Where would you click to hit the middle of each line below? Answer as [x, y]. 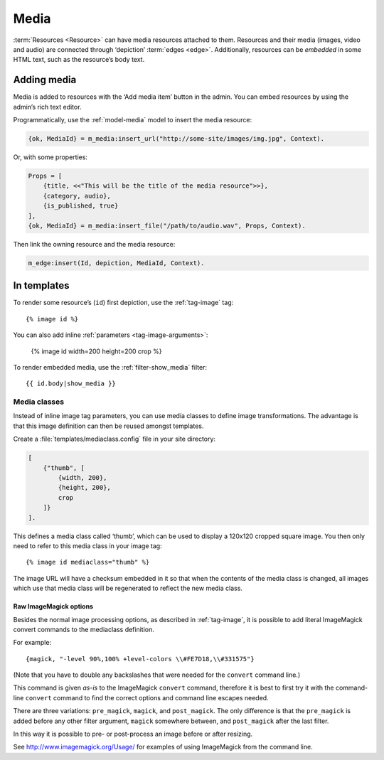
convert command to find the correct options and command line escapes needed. [147, 697]
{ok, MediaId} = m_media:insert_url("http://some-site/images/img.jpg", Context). [176, 139]
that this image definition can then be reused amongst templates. [108, 426]
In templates [41, 285]
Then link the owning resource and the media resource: [94, 244]
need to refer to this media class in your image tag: [88, 546]
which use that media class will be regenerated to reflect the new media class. [128, 588]
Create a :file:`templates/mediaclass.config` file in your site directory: [114, 439]
